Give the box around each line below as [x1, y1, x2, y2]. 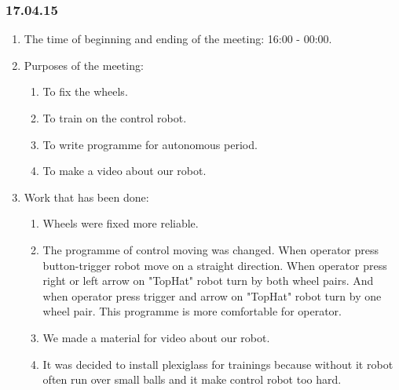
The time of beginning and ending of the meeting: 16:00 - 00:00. [24, 31, 332, 47]
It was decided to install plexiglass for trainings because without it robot [42, 355, 394, 372]
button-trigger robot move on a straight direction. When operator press [42, 257, 387, 273]
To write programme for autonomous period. [42, 136, 258, 152]
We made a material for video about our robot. [42, 329, 270, 345]
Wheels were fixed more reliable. [42, 215, 199, 231]
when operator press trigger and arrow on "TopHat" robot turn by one [42, 287, 382, 304]
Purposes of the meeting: [24, 56, 144, 73]
